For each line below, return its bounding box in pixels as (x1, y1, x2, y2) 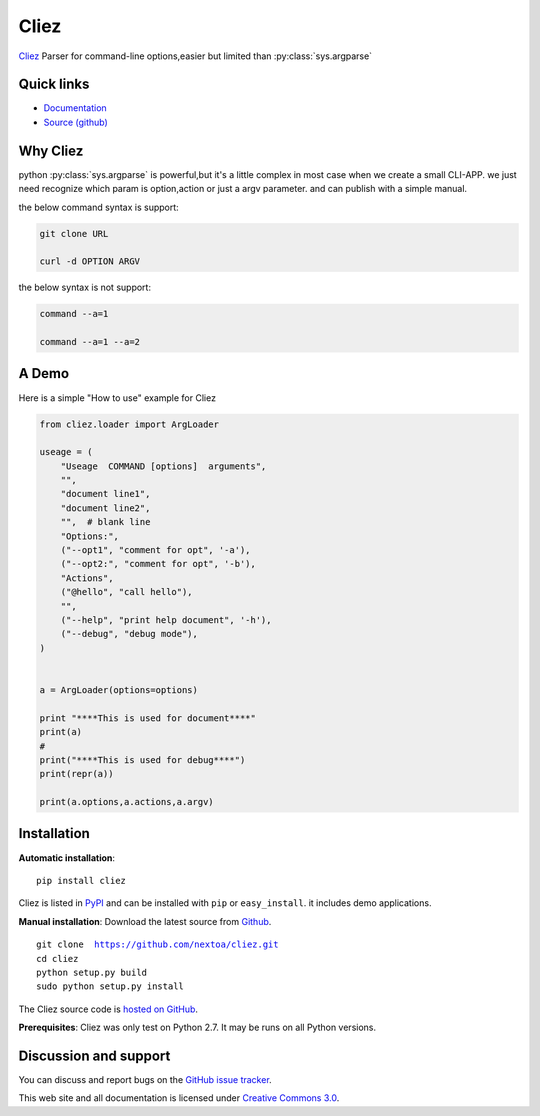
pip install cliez (36, 875, 127, 886)
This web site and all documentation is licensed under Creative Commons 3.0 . (18, 1092, 340, 1104)
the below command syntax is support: (18, 201, 179, 213)
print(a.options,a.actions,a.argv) (39, 796, 214, 808)
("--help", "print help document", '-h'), (60, 615, 272, 625)
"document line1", (60, 488, 151, 500)
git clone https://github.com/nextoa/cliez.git (36, 939, 279, 950)
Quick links (18, 76, 90, 93)
